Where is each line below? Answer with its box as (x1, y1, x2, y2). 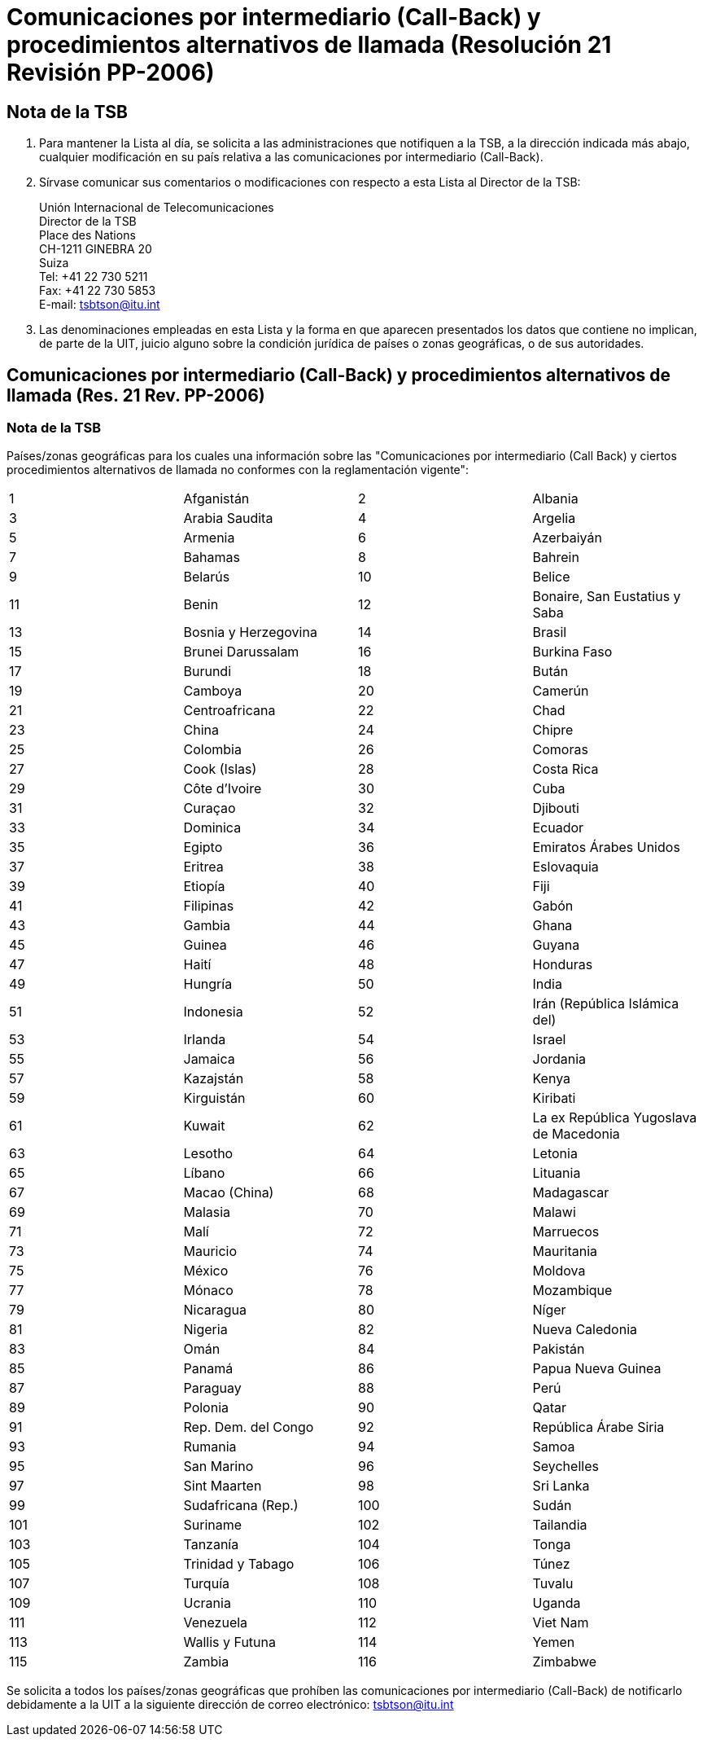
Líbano (183, 1165, 225, 1182)
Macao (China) (183, 1184, 274, 1201)
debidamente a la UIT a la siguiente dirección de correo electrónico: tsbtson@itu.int (7, 1697, 454, 1712)
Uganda (532, 1595, 581, 1612)
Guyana (532, 937, 580, 954)
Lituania (532, 1165, 581, 1182)
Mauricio (183, 1243, 238, 1260)
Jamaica (183, 1051, 235, 1068)
